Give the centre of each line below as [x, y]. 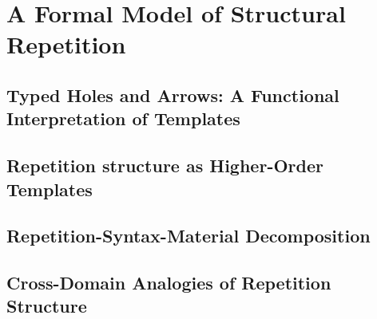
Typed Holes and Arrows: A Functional [173, 95]
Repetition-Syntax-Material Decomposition [188, 236]
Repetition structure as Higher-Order [165, 165]
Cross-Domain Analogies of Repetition [169, 283]
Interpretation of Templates [123, 118]
